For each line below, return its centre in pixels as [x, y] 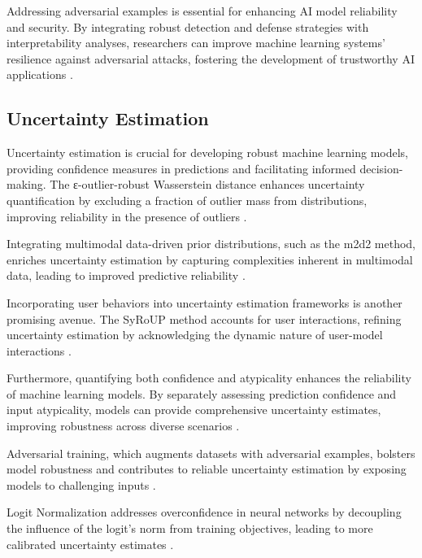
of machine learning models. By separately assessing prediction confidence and [202, 393]
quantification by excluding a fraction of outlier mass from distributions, [187, 200]
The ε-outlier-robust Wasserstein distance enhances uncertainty [207, 184]
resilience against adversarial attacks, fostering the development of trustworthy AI [211, 58]
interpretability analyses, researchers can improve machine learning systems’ [196, 43]
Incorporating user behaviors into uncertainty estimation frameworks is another [204, 302]
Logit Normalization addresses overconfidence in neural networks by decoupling [204, 512]
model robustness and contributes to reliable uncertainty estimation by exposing [207, 469]
